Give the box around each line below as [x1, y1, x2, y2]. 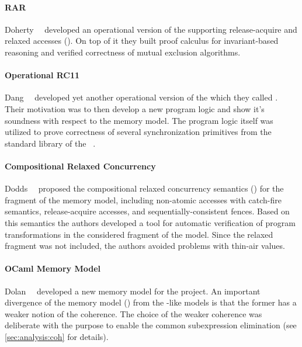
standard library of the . [5, 137, 96, 149]
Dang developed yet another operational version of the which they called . [5, 91, 278, 103]
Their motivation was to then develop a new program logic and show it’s [5, 102, 265, 114]
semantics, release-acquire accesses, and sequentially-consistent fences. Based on [5, 205, 290, 217]
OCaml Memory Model [5, 262, 100, 275]
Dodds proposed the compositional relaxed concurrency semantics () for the [5, 182, 284, 195]
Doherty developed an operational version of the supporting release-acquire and [5, 23, 297, 35]
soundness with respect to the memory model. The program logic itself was [5, 114, 273, 126]
